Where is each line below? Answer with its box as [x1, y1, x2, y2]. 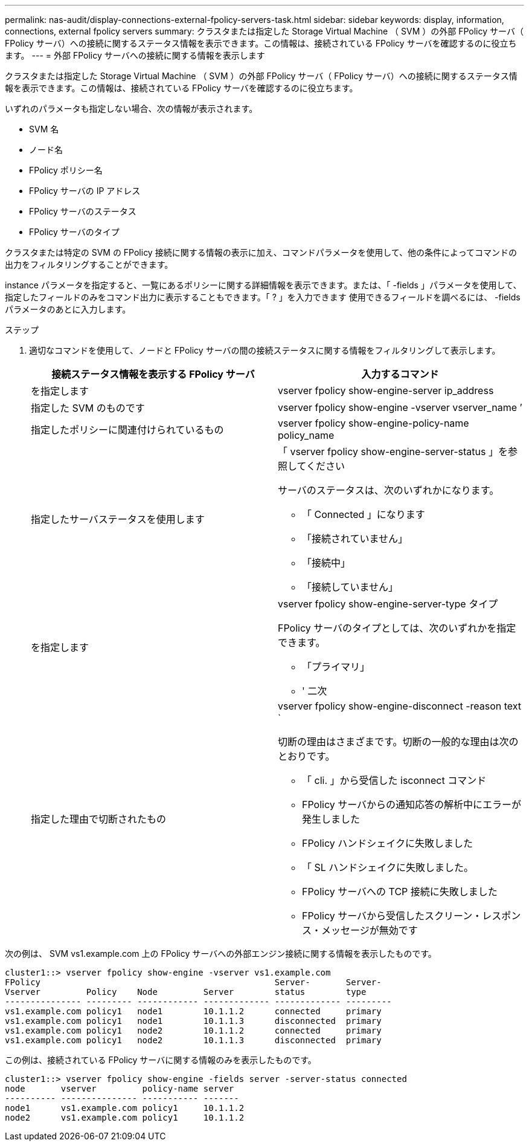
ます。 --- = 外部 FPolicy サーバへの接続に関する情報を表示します [5, 50, 265, 60]
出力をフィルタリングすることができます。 [5, 259, 173, 270]
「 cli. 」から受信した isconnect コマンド [302, 774, 487, 786]
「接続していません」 [302, 581, 399, 593]
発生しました [302, 813, 361, 825]
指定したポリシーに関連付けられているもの [31, 424, 224, 436]
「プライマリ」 [302, 661, 370, 673]
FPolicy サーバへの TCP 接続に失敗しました [302, 885, 498, 898]
